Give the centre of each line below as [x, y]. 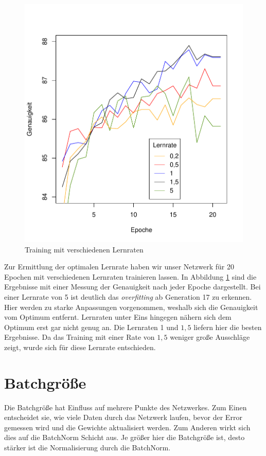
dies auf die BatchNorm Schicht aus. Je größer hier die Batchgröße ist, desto [125, 437]
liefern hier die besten [228, 327]
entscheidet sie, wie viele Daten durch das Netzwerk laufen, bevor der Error [123, 417]
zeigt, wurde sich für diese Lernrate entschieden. [80, 347]
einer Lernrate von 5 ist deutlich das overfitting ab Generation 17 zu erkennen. [128, 296]
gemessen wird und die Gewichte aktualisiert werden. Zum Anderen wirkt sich [127, 427]
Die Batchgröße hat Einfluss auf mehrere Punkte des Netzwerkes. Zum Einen [126, 407]
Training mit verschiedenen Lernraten [84, 249]
